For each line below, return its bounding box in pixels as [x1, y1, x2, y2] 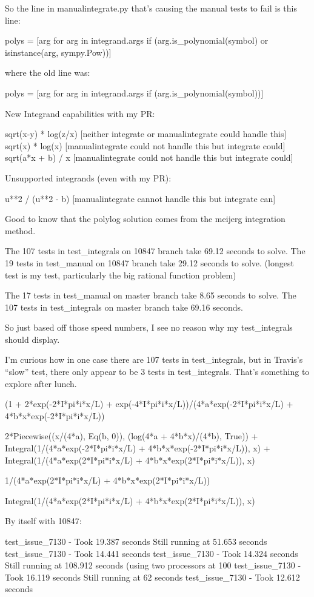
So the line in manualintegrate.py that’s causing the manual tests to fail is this [5, 2, 297, 14]
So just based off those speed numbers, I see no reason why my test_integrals [5, 321, 293, 334]
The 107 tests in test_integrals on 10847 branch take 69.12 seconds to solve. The [5, 245, 306, 257]
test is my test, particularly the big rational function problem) [5, 268, 236, 281]
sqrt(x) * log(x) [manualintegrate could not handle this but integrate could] [5, 139, 286, 152]
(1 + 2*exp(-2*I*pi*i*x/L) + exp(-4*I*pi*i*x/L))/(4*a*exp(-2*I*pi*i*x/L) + [5, 397, 293, 410]
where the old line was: [5, 66, 90, 79]
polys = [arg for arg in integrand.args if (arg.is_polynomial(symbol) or [5, 34, 269, 47]
